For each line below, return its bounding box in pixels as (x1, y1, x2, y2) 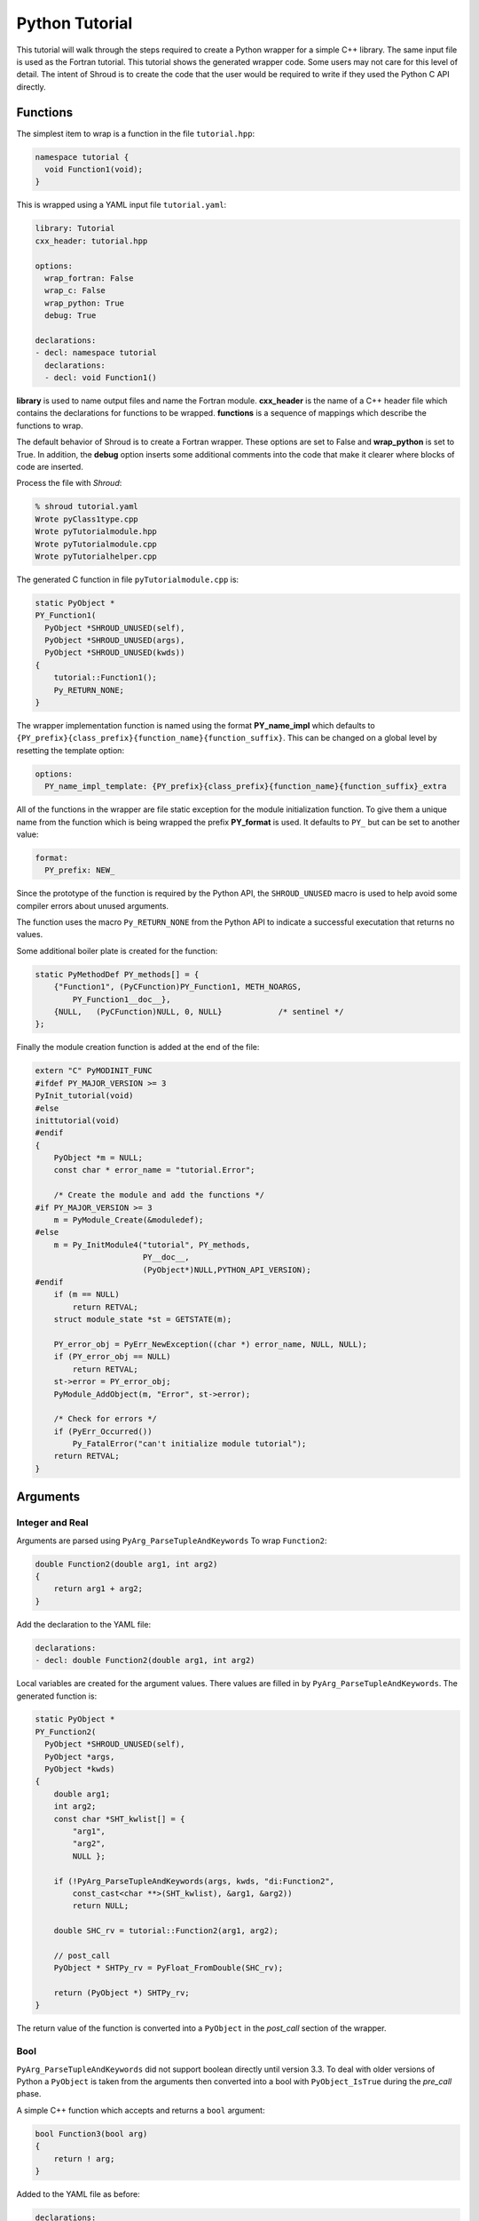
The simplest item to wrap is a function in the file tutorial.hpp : (16, 128, 255, 139)
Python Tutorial (16, 13, 133, 33)
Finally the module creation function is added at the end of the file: (16, 1042, 260, 1053)
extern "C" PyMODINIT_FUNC (35, 1066, 153, 1076)
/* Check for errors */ (53, 1413, 157, 1424)
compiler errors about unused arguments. (16, 900, 169, 911)
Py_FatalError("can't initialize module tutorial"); (72, 1439, 307, 1449)
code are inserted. (16, 461, 83, 472)
